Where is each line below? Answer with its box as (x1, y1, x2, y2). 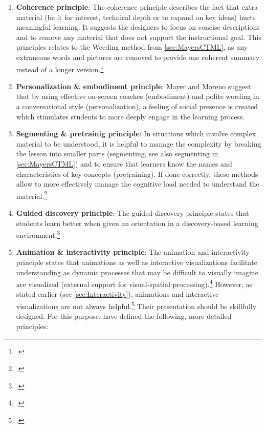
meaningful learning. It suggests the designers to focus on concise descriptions (16, 22, 260, 32)
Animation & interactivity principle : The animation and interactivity (16, 247, 250, 257)
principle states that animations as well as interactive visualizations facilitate (16, 257, 257, 268)
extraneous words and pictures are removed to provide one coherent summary (16, 51, 260, 62)
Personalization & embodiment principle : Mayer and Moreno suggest (16, 80, 251, 91)
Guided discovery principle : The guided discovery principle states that (16, 208, 249, 218)
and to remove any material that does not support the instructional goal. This (16, 31, 262, 42)
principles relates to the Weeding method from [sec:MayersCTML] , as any (16, 42, 248, 52)
